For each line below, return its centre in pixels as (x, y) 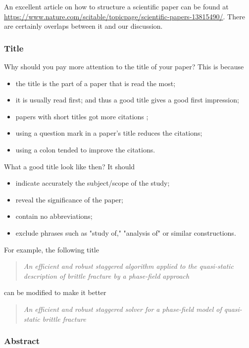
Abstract (22, 341)
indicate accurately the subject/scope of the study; (93, 183)
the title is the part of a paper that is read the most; (96, 83)
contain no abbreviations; (54, 216)
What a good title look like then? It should (70, 166)
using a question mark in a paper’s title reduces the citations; (109, 133)
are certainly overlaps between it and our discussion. (83, 26)
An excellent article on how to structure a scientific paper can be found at (116, 6)
